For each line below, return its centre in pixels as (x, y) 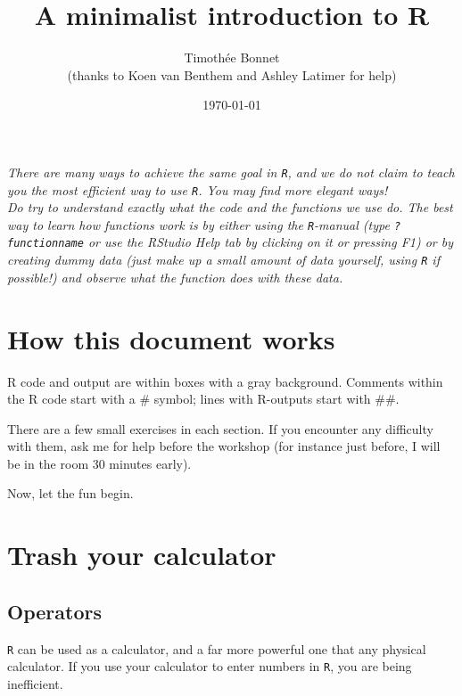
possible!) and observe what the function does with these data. (175, 277)
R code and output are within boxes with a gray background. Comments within (225, 381)
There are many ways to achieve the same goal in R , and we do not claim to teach (231, 172)
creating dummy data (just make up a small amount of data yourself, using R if (223, 260)
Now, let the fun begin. (70, 493)
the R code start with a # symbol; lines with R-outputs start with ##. (203, 399)
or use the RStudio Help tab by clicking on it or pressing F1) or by (270, 242)
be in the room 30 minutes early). (99, 463)
